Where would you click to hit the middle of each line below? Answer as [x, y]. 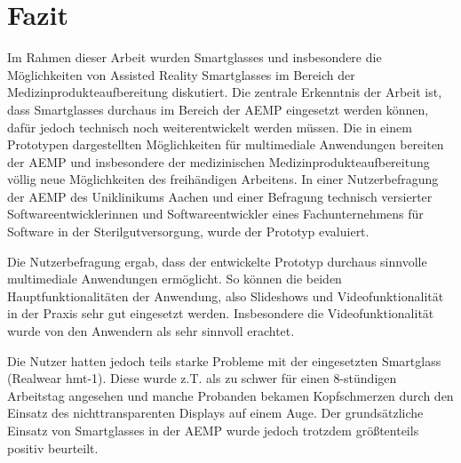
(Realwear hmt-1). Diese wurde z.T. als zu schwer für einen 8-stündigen [202, 378]
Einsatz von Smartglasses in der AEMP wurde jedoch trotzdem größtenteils [213, 430]
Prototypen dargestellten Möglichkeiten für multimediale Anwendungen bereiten [226, 144]
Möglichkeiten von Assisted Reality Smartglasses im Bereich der [181, 74]
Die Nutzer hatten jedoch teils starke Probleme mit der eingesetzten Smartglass [224, 360]
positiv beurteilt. [53, 447]
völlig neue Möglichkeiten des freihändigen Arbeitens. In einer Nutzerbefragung [223, 179]
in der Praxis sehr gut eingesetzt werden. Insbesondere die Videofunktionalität [221, 313]
